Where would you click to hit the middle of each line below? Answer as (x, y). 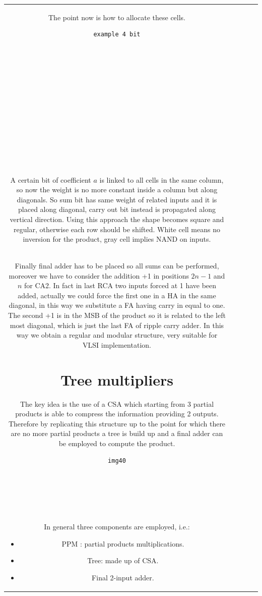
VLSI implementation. (117, 344)
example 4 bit (117, 35)
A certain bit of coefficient (51, 179)
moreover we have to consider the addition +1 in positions (99, 275)
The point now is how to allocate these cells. (117, 17)
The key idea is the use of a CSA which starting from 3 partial (117, 403)
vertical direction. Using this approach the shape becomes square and (117, 219)
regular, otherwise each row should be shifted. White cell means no (117, 229)
